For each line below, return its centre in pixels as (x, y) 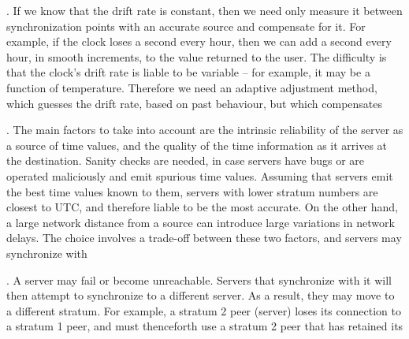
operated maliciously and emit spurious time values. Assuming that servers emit (200, 175)
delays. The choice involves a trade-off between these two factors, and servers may (204, 238)
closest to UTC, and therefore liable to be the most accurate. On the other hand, (202, 207)
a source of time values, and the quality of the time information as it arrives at (197, 145)
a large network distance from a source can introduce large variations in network (201, 222)
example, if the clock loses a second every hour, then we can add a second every (199, 41)
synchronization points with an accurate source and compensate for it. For (186, 26)
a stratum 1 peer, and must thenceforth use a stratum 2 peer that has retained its (205, 326)
